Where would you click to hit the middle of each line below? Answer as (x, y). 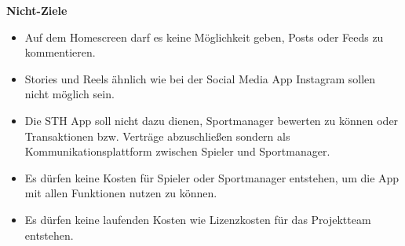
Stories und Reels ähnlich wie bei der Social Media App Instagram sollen (200, 78)
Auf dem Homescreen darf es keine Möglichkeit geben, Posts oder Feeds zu (204, 37)
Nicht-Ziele (37, 10)
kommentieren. (60, 52)
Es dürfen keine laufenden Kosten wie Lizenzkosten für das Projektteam (198, 219)
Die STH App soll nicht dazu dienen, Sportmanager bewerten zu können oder (212, 120)
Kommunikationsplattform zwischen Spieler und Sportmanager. (177, 151)
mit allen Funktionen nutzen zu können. (121, 193)
